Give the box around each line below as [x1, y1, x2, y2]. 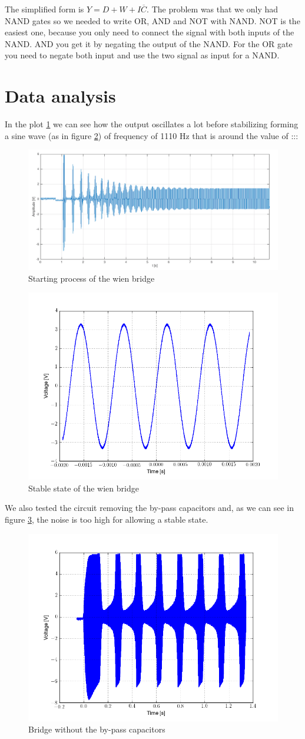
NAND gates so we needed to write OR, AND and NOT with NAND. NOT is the [5, 14, 300, 27]
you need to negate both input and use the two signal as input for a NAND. [5, 49, 280, 61]
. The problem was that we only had [147, 3, 279, 15]
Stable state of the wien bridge [28, 481, 139, 494]
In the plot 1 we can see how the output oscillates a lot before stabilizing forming [5, 118, 299, 130]
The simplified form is [5, 3, 84, 15]
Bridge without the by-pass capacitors [28, 723, 165, 735]
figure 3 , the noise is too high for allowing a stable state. [5, 513, 208, 525]
